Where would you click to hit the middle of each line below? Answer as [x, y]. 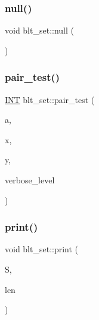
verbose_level [30, 180]
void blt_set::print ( [42, 249]
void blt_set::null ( [39, 30]
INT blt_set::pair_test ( [50, 99]
